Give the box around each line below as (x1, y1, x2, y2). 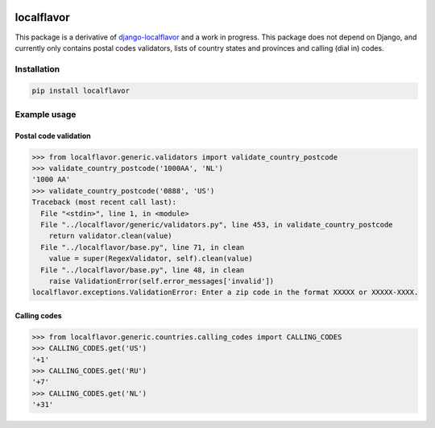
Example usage (14, 109, 77, 120)
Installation (14, 63, 60, 74)
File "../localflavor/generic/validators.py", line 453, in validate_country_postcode (40, 220, 394, 229)
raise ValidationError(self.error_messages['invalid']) (48, 276, 275, 285)
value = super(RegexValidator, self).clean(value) (48, 254, 253, 264)
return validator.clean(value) (48, 231, 172, 241)
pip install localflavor (31, 86, 130, 96)
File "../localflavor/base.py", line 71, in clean (40, 243, 245, 251)
